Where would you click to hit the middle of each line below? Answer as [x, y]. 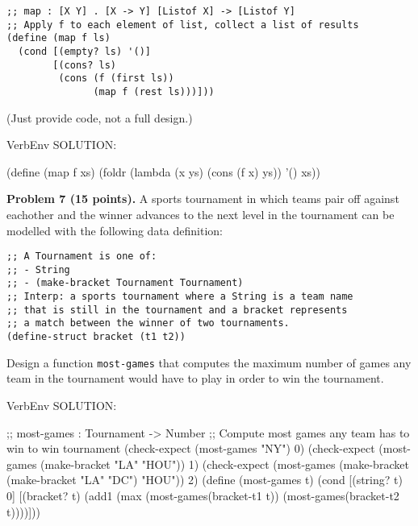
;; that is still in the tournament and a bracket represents [177, 310]
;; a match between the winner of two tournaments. [148, 323]
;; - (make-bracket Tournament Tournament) [125, 283]
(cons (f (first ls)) [116, 79]
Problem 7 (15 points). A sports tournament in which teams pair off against [203, 199]
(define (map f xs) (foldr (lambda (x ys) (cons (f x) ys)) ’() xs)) [163, 171]
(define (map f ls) [59, 38]
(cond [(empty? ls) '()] [84, 51]
